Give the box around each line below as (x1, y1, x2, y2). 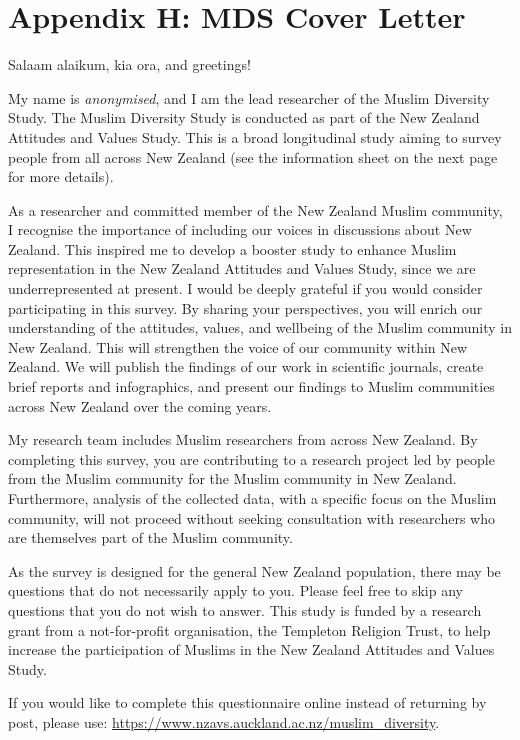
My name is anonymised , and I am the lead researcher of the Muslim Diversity (8, 87, 490, 108)
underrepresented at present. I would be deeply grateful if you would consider (8, 278, 483, 299)
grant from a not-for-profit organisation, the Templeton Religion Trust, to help (8, 619, 491, 640)
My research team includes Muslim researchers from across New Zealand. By (8, 429, 478, 450)
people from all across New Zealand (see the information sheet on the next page (8, 146, 498, 167)
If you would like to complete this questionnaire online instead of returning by (8, 692, 487, 713)
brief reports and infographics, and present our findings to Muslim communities (8, 376, 495, 397)
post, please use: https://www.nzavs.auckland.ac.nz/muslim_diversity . (8, 711, 440, 732)
